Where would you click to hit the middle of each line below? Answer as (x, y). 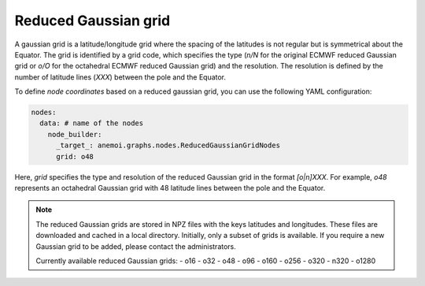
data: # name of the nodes (92, 123)
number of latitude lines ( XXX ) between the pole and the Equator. (120, 77)
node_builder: (75, 134)
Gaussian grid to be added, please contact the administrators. (136, 246)
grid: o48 (75, 156)
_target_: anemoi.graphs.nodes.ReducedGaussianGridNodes (168, 145)
